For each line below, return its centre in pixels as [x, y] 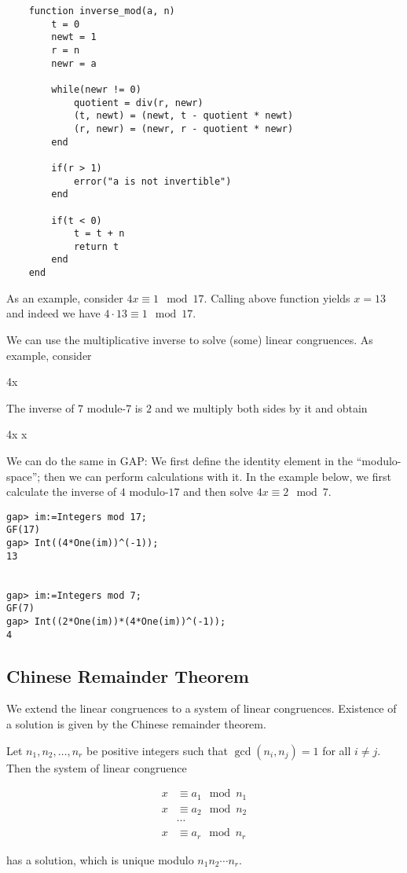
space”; [24, 476]
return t [96, 246]
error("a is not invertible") [152, 181]
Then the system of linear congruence [97, 767]
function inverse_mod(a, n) [102, 11]
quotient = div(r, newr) [138, 103]
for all [337, 750]
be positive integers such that [157, 750]
